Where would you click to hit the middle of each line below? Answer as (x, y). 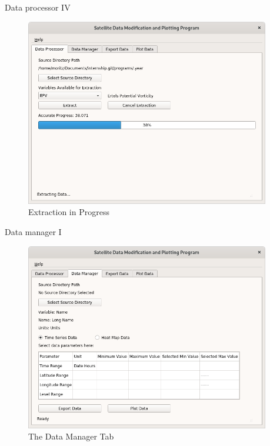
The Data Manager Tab (71, 436)
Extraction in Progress (69, 212)
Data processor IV (38, 7)
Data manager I (33, 231)
